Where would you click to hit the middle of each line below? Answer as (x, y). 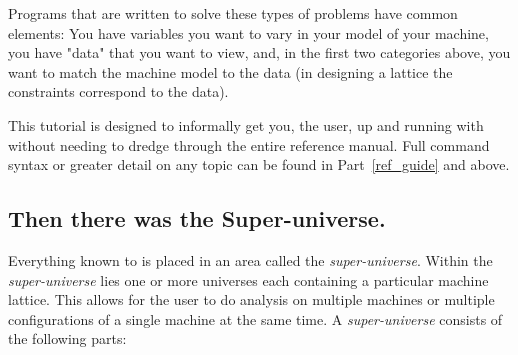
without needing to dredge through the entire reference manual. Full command (249, 144)
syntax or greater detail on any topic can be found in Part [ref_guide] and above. (259, 164)
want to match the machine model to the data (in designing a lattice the (230, 71)
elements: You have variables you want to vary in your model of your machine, (248, 32)
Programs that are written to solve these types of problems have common (233, 13)
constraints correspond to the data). (118, 91)
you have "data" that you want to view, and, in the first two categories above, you (259, 52)
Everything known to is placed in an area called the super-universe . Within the (250, 259)
